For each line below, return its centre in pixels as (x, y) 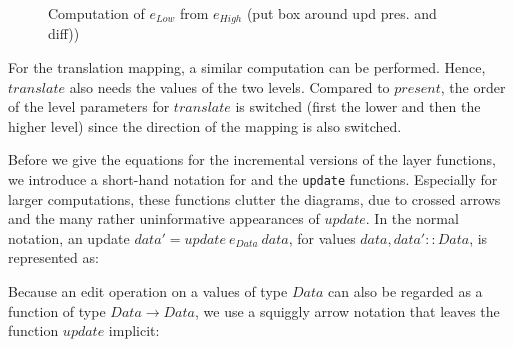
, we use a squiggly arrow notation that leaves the (347, 310)
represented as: (53, 257)
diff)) (64, 33)
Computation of (96, 13)
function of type (57, 310)
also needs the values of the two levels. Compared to (229, 86)
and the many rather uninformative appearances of (164, 218)
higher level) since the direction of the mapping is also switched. (205, 125)
